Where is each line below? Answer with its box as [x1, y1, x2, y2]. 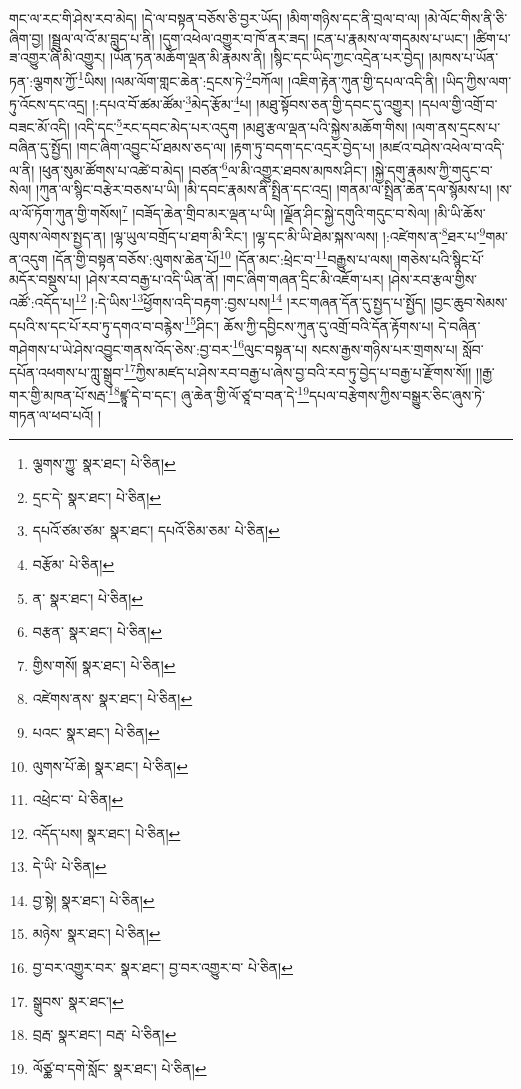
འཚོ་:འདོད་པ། [9, 291, 75, 312]
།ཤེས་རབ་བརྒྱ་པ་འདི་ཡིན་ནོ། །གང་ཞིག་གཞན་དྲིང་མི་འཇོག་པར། [85, 268, 384, 289]
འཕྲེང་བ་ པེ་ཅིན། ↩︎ [32, 789, 124, 810]
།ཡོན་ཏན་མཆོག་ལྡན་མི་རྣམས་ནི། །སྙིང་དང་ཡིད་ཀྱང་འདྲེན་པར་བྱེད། [110, 47, 425, 68]
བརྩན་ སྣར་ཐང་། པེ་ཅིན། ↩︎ [32, 621, 163, 642]
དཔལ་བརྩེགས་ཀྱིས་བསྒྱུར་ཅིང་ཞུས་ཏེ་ [309, 384, 485, 405]
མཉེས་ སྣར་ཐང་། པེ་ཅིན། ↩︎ [32, 923, 161, 944]
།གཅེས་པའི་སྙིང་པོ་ [397, 249, 484, 270]
